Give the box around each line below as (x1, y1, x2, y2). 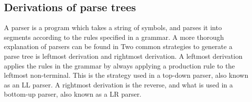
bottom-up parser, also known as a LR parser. (4, 89, 142, 99)
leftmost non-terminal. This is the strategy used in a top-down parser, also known (4, 70, 249, 80)
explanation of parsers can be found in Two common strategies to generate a (4, 41, 233, 51)
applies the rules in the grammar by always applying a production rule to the (4, 60, 235, 70)
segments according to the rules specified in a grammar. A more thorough (4, 32, 224, 42)
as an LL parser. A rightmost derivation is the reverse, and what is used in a (4, 79, 233, 89)
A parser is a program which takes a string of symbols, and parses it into (4, 22, 222, 33)
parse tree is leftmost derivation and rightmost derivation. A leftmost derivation (4, 51, 243, 61)
